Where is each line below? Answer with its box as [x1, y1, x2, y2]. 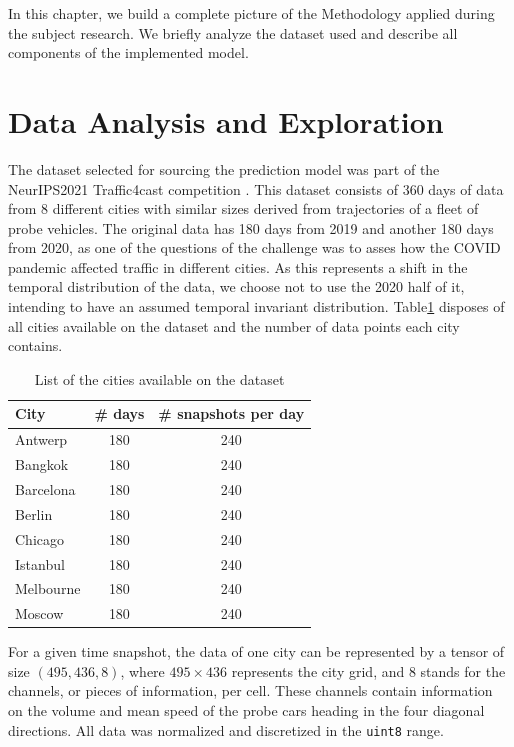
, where [120, 660, 165, 681]
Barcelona [15, 478, 76, 499]
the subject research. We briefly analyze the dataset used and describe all [8, 22, 458, 43]
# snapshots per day [158, 403, 305, 424]
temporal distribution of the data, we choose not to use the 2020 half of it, [8, 276, 465, 297]
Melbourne [15, 578, 81, 599]
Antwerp [15, 429, 68, 450]
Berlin [15, 503, 53, 524]
